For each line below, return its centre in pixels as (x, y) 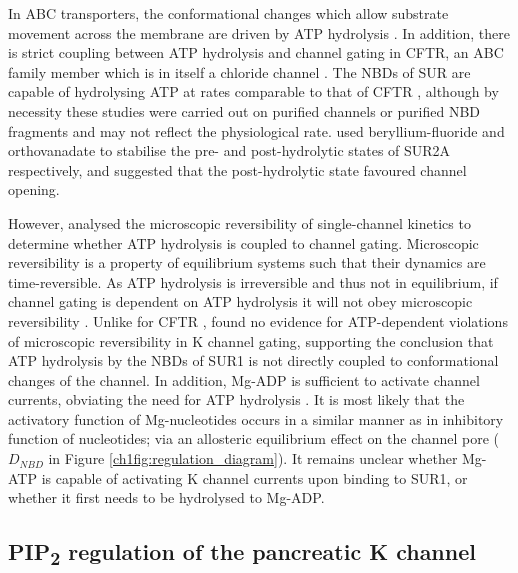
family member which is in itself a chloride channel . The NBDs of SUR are (239, 71)
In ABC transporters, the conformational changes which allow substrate (228, 13)
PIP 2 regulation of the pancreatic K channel (242, 553)
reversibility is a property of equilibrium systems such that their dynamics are (247, 262)
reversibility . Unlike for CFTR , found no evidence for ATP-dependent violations (258, 320)
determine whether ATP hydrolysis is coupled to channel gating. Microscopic (243, 242)
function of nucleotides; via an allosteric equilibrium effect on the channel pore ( (254, 438)
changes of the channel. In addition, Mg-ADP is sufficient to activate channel (244, 379)
